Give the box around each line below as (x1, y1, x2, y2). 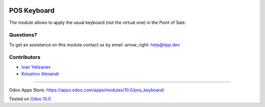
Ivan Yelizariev (21, 64, 51, 70)
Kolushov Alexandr (21, 71, 60, 77)
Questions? (9, 32, 37, 39)
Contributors (9, 54, 41, 61)
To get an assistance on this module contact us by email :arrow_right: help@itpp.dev (9, 42, 180, 47)
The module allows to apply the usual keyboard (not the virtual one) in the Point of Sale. (9, 20, 186, 25)
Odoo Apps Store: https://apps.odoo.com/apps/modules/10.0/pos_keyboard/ (9, 87, 164, 93)
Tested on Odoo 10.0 (9, 96, 51, 102)
